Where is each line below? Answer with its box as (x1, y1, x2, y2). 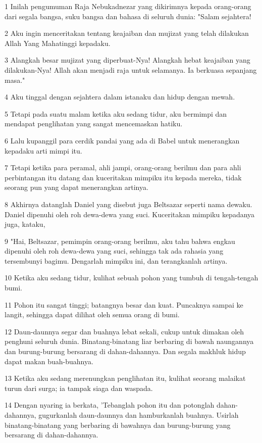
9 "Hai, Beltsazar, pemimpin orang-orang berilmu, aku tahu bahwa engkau (5, 235, 235, 246)
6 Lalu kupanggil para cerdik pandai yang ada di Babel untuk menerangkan (5, 135, 240, 145)
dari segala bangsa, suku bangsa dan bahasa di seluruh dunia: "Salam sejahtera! (5, 11, 251, 21)
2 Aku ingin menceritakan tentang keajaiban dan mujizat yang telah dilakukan (5, 28, 249, 38)
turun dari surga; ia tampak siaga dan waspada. (5, 382, 153, 393)
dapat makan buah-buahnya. (5, 356, 93, 366)
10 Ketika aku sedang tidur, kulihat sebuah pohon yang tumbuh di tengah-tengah (5, 272, 258, 283)
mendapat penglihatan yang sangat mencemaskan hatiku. (5, 118, 183, 129)
